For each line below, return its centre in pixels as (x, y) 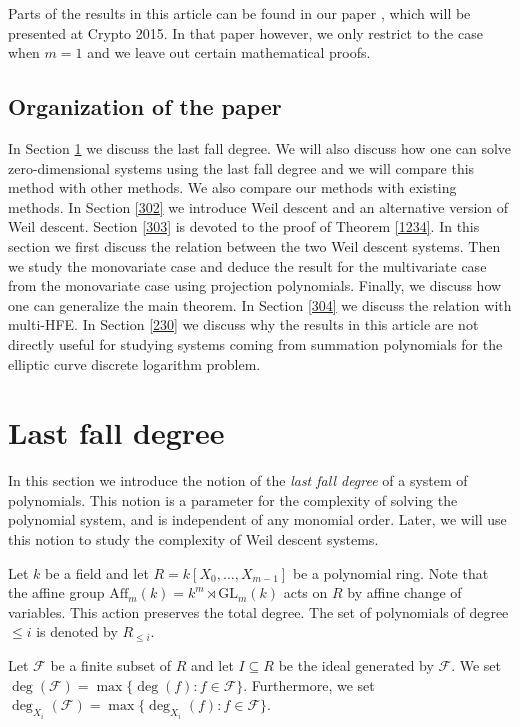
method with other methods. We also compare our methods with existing (232, 187)
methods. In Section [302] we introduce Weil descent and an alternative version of (258, 206)
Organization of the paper (145, 106)
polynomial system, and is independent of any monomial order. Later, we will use (257, 519)
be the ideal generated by (356, 664)
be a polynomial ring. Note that (390, 572)
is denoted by (77, 631)
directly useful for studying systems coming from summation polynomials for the (255, 343)
